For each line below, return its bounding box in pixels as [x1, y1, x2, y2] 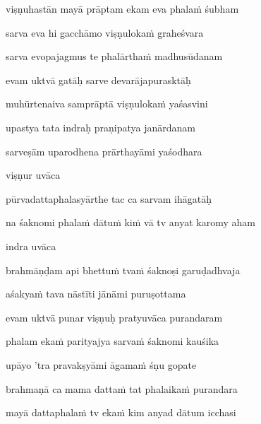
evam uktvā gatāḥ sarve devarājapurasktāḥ [6, 72, 191, 87]
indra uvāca [6, 238, 56, 253]
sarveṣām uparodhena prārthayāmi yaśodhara [6, 143, 202, 158]
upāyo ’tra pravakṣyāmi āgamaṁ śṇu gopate [6, 357, 197, 372]
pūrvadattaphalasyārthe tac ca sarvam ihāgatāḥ [6, 191, 212, 206]
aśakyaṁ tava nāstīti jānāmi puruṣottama [6, 286, 186, 301]
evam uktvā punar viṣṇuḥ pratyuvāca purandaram [6, 310, 223, 324]
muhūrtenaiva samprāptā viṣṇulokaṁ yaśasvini [6, 96, 208, 111]
